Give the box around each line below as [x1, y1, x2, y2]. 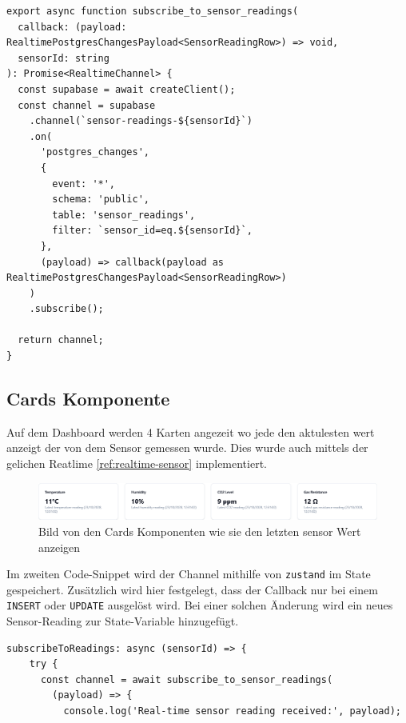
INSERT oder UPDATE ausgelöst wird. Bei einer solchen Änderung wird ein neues [6, 597, 393, 613]
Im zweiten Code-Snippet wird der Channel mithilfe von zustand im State [6, 565, 371, 582]
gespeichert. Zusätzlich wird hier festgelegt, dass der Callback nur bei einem [6, 581, 378, 597]
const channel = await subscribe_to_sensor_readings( [40, 673, 333, 685]
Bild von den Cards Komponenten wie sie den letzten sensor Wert [38, 523, 361, 540]
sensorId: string [18, 52, 109, 64]
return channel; [18, 334, 104, 346]
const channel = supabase [18, 99, 156, 111]
